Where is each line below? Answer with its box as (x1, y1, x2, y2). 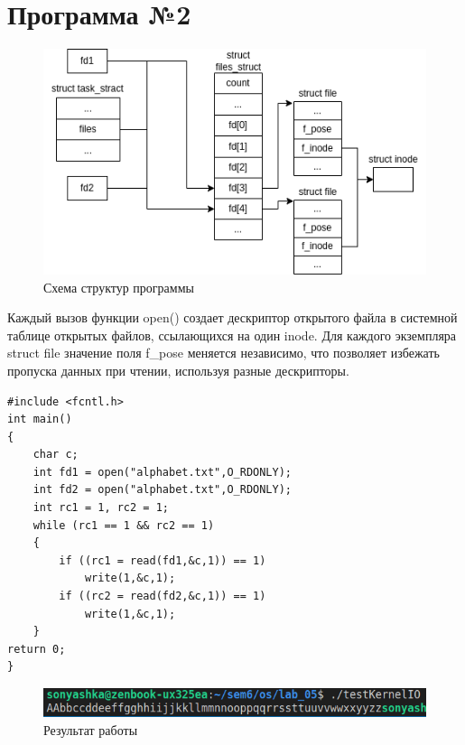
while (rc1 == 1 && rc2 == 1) (33, 518, 215, 532)
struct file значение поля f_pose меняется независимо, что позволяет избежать (7, 343, 440, 362)
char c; (33, 448, 79, 461)
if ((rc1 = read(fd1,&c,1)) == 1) (59, 554, 266, 567)
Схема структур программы (43, 277, 194, 296)
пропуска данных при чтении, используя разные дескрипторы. (7, 360, 349, 379)
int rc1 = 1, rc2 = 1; (33, 501, 169, 515)
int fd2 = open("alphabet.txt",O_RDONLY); (33, 483, 292, 497)
